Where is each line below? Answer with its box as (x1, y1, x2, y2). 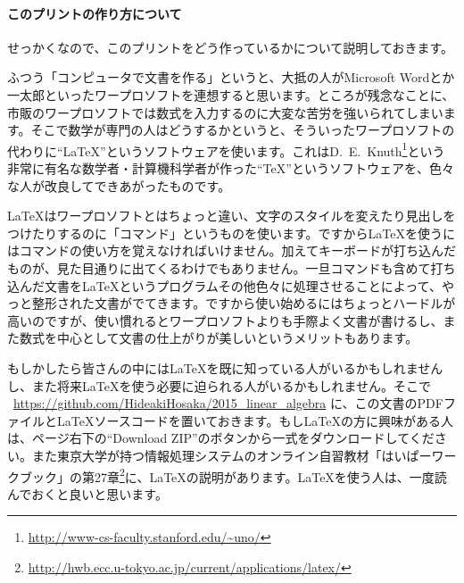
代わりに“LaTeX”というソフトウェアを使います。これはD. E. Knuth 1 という (7, 138, 445, 160)
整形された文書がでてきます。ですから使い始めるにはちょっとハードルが (31, 294, 456, 312)
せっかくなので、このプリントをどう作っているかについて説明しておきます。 (7, 37, 454, 56)
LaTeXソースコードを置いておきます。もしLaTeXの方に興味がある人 (56, 411, 453, 429)
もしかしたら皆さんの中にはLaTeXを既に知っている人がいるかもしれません (7, 358, 443, 377)
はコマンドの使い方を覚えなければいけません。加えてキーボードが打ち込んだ (7, 241, 456, 260)
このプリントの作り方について (7, 4, 182, 22)
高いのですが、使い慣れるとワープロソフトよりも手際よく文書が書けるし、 (7, 311, 443, 329)
